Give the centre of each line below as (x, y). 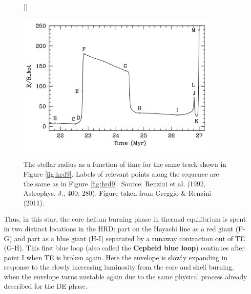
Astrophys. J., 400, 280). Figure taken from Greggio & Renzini (117, 193)
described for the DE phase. (46, 286)
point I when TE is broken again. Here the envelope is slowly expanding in (116, 257)
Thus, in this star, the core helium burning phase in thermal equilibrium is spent (125, 219)
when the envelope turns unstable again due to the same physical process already (125, 276)
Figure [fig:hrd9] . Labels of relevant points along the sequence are (121, 173)
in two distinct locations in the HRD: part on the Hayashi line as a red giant (119, 228)
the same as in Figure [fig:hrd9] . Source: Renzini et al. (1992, (115, 183)
